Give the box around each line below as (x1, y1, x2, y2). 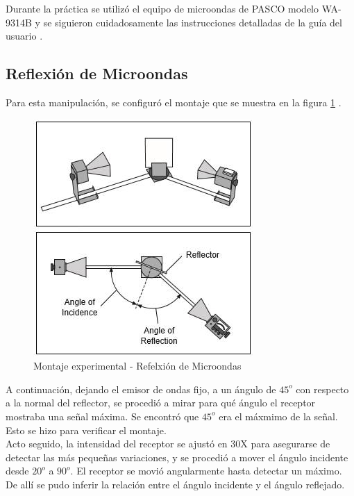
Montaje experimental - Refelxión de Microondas (33, 358, 242, 373)
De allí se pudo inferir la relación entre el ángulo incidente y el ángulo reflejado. (6, 477, 345, 491)
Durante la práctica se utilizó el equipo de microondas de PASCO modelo (6, 1, 319, 15)
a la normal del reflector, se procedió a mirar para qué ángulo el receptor (6, 395, 316, 410)
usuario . (6, 28, 43, 43)
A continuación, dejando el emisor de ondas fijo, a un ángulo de (6, 381, 276, 396)
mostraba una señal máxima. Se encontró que (6, 408, 199, 423)
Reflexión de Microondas (6, 63, 188, 84)
